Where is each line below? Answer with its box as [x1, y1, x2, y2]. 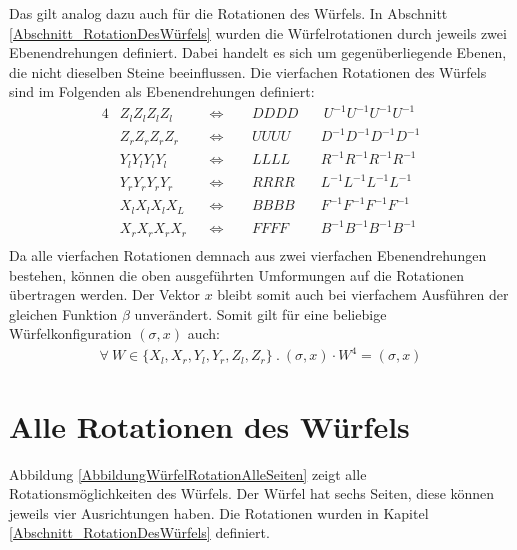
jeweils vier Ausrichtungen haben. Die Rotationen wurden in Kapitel [9, 502, 429, 523]
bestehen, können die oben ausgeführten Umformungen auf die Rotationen [9, 264, 465, 285]
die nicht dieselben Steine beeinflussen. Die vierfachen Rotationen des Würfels [9, 61, 487, 82]
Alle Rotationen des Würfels [9, 405, 410, 446]
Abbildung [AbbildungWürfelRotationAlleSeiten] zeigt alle [9, 463, 367, 484]
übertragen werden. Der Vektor [9, 284, 200, 305]
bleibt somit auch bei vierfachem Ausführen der [217, 284, 509, 305]
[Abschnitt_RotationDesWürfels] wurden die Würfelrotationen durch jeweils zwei [9, 22, 507, 43]
